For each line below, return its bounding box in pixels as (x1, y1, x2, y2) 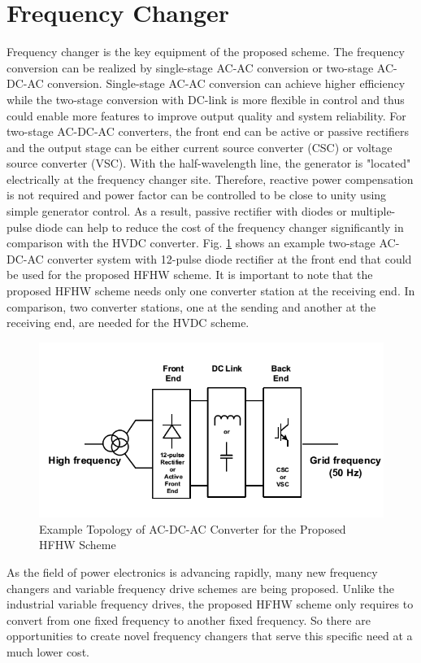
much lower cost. (7, 643, 89, 661)
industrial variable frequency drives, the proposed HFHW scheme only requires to (7, 595, 414, 613)
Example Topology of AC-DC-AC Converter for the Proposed (39, 520, 346, 537)
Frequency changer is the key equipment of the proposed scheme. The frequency (7, 43, 405, 60)
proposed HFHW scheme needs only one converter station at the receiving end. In (7, 282, 415, 299)
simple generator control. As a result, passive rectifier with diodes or (7, 203, 347, 220)
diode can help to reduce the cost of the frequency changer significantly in (35, 218, 404, 235)
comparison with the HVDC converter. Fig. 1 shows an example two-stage (7, 234, 375, 251)
